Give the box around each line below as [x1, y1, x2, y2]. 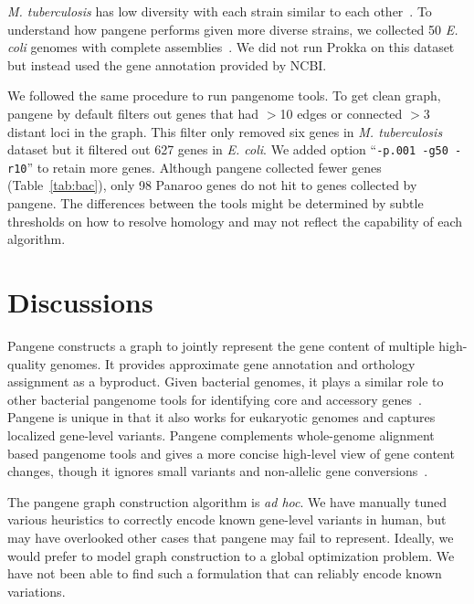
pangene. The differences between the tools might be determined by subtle [7, 194, 424, 213]
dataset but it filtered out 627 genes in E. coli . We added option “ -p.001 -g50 [7, 140, 448, 159]
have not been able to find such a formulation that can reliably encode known [7, 564, 442, 583]
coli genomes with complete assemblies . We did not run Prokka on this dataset [7, 37, 455, 57]
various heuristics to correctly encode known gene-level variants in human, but [7, 510, 447, 529]
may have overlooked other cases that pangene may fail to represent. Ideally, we [7, 527, 454, 546]
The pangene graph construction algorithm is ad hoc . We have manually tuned [7, 492, 448, 511]
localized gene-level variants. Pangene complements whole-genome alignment [7, 425, 435, 444]
